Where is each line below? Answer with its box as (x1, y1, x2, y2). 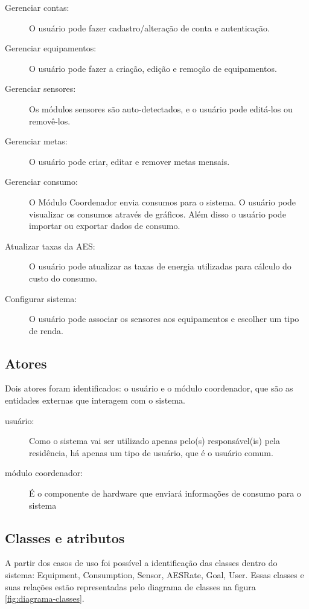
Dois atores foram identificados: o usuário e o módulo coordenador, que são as (5, 382, 293, 395)
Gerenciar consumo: (5, 175, 78, 188)
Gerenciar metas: (5, 135, 68, 147)
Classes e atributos (5, 528, 125, 547)
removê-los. (29, 114, 71, 127)
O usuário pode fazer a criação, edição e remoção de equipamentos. (29, 62, 277, 74)
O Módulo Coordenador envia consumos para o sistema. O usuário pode (29, 195, 296, 208)
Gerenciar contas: (5, 1, 69, 13)
